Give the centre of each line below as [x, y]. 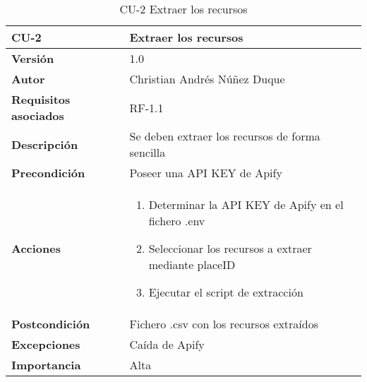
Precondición [48, 173]
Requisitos [41, 99]
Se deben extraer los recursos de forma [225, 136]
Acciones [36, 248]
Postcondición [51, 324]
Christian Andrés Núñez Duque [207, 79]
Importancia [46, 365]
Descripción [45, 144]
